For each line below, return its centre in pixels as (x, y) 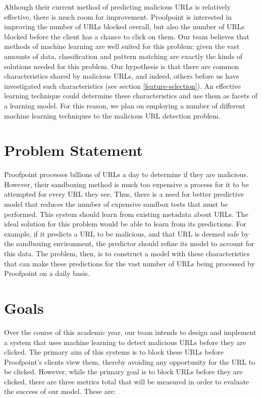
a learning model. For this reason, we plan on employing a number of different (125, 105)
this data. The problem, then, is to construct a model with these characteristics (127, 253)
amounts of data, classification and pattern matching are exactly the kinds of (123, 56)
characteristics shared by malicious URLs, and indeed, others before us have (122, 76)
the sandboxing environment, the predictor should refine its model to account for (129, 243)
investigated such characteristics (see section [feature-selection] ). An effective (122, 86)
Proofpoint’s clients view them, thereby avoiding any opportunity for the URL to (130, 361)
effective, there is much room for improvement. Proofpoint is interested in (118, 16)
